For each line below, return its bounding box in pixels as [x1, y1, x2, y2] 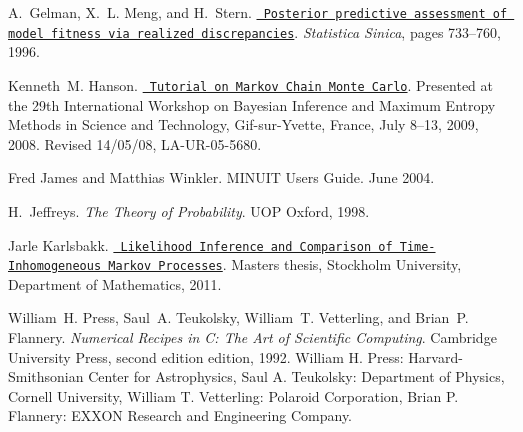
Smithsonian [8, 366, 84, 387]
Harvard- [408, 346, 463, 367]
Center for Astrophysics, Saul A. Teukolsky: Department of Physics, [88, 366, 505, 387]
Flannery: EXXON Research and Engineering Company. [8, 405, 353, 426]
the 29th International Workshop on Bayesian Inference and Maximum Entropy [8, 94, 496, 115]
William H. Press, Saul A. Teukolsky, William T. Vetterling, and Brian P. [8, 307, 469, 328]
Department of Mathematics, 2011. [8, 273, 222, 294]
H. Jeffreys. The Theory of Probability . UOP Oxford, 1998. [8, 200, 370, 221]
